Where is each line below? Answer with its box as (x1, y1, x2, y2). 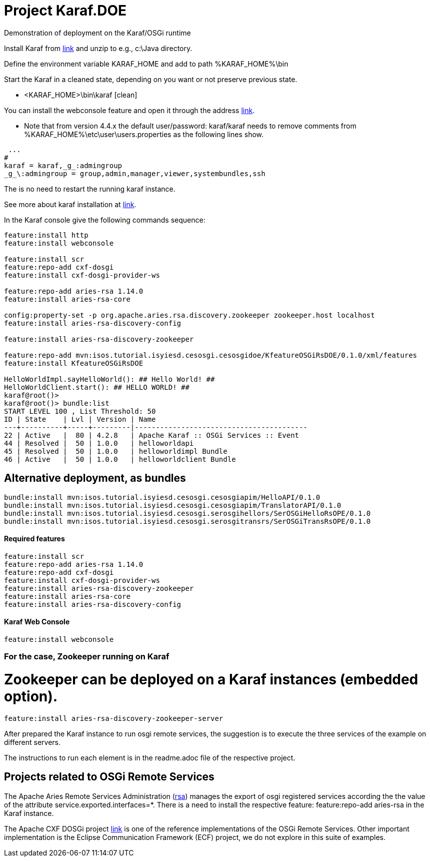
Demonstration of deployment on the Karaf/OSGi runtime (4, 28, 191, 37)
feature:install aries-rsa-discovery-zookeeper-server (4, 714, 223, 722)
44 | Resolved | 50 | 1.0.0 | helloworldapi (4, 439, 194, 447)
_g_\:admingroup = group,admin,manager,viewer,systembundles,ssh (4, 169, 265, 178)
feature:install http (4, 231, 88, 239)
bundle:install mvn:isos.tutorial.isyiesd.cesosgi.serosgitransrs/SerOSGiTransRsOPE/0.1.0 (4, 517, 371, 525)
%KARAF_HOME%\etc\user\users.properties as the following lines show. (24, 130, 264, 139)
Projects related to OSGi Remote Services (4, 770, 214, 783)
